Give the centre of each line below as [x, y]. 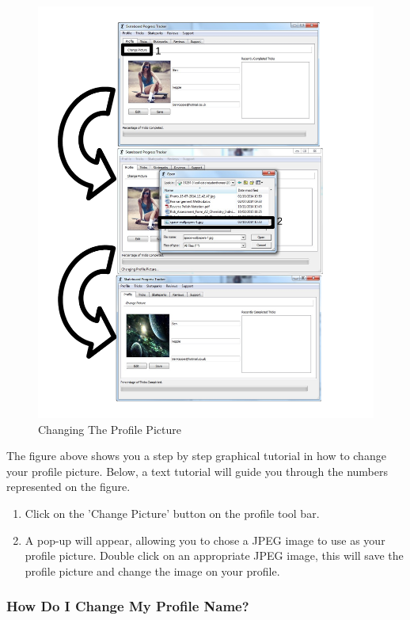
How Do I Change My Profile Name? [128, 606]
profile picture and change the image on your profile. [152, 571]
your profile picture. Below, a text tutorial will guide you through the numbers [197, 471]
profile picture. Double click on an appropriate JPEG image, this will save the [214, 555]
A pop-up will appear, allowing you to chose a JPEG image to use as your [205, 540]
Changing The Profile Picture [110, 429]
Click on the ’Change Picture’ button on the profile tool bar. [172, 513]
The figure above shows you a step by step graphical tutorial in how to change [196, 456]
